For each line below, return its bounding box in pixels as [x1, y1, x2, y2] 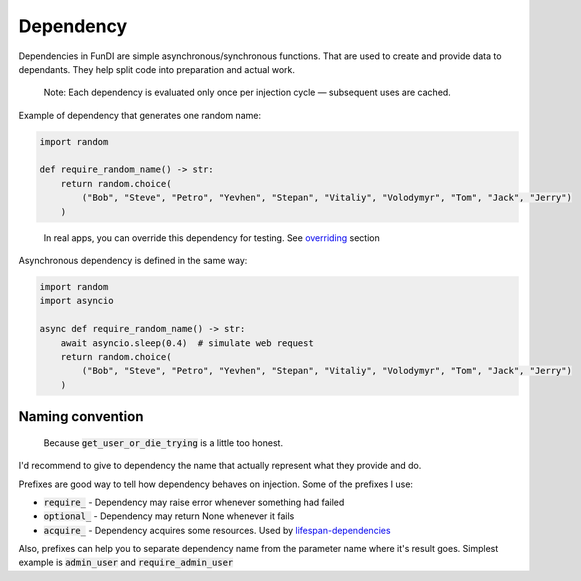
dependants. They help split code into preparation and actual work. [18, 63, 295, 75]
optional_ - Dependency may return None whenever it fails [43, 510, 295, 522]
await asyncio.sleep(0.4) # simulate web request [60, 337, 314, 349]
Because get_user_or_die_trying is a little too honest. [43, 436, 284, 449]
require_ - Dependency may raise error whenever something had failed [43, 496, 345, 508]
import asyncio [39, 295, 114, 307]
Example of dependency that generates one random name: [18, 109, 262, 121]
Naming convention [18, 408, 144, 425]
